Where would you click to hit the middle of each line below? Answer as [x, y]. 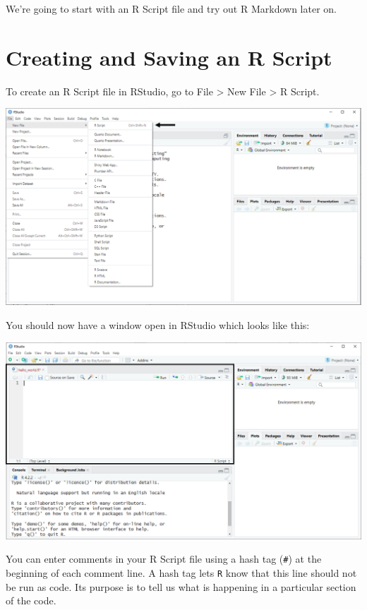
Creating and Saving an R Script [169, 57]
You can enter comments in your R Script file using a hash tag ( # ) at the [164, 559]
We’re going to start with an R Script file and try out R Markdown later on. [171, 8]
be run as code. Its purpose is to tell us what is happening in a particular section [181, 586]
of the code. [31, 600]
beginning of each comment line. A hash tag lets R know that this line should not [181, 572]
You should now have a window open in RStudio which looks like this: [158, 324]
